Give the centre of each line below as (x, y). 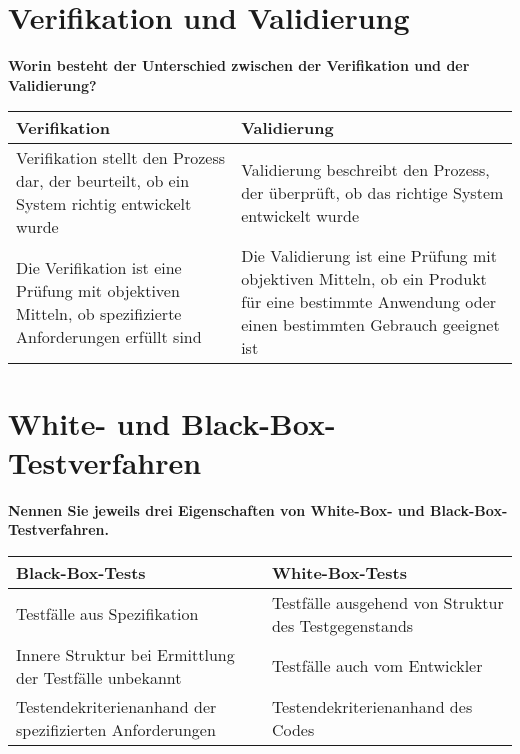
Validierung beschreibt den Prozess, (365, 169)
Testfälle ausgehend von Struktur (387, 602)
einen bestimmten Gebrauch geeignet (370, 325)
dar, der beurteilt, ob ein (103, 181)
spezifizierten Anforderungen (116, 729)
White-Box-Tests (339, 572)
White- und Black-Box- (172, 422)
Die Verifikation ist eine (99, 267)
